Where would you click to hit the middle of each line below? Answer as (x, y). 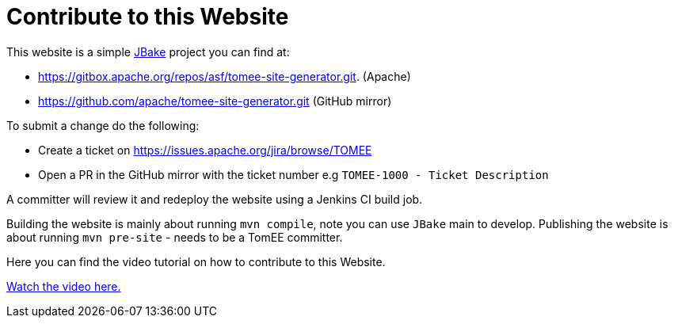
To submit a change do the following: (103, 125)
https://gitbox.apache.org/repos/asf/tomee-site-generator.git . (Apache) (225, 76)
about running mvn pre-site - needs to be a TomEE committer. (175, 237)
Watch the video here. (64, 286)
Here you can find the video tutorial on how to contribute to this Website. (196, 261)
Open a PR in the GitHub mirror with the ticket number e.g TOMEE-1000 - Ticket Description (293, 174)
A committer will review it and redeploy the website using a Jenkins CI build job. (215, 199)
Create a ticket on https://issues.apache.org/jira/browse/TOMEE (205, 150)
